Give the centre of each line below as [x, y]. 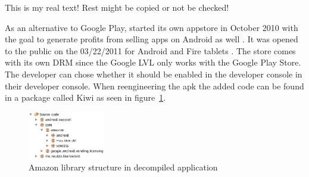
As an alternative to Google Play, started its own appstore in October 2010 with [152, 27]
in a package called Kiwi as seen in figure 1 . [85, 97]
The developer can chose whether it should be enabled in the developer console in [154, 74]
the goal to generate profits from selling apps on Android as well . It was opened [152, 39]
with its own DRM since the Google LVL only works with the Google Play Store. [153, 62]
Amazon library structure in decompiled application [123, 167]
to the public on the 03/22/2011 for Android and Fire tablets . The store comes [150, 50]
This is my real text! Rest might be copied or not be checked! [117, 7]
